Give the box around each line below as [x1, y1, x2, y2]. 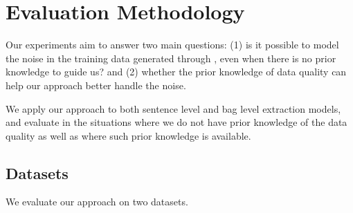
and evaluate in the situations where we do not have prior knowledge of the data [6, 115, 347, 129]
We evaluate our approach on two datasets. [6, 194, 188, 209]
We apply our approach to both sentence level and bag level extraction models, [6, 101, 341, 115]
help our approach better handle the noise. [6, 77, 186, 92]
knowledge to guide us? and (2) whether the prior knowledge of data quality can [6, 64, 347, 79]
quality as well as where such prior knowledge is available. [6, 128, 251, 142]
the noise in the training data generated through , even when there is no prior [6, 50, 336, 65]
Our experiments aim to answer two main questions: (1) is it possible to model [6, 37, 339, 52]
